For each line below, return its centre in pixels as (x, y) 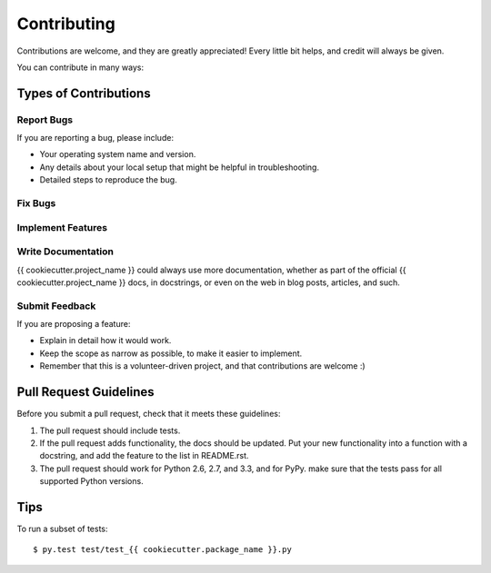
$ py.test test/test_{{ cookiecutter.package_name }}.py (163, 550)
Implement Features (62, 227)
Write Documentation (65, 252)
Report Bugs (45, 120)
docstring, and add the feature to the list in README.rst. (144, 456)
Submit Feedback (56, 306)
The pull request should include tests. (110, 430)
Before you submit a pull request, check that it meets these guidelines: (149, 414)
